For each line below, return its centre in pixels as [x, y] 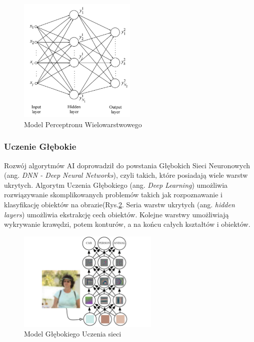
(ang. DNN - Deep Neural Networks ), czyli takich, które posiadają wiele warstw [126, 175]
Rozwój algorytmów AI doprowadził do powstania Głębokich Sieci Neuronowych [127, 165]
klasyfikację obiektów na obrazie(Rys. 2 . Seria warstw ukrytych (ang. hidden [119, 204]
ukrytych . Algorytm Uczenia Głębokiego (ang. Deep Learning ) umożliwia [116, 185]
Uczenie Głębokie [40, 146]
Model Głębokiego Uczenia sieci [73, 334]
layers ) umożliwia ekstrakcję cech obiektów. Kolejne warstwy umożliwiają [116, 214]
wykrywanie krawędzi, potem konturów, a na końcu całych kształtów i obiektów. [127, 224]
